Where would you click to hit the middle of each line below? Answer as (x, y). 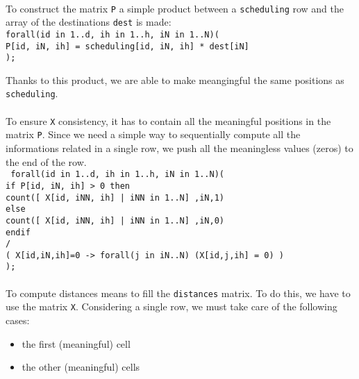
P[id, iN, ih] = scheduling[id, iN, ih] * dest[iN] (127, 46)
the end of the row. (46, 161)
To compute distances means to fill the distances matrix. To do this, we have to (178, 293)
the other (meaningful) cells (81, 367)
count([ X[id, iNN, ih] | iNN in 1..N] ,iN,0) (115, 220)
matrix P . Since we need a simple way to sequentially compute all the (153, 134)
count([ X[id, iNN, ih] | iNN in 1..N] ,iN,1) (115, 197)
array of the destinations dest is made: (89, 22)
